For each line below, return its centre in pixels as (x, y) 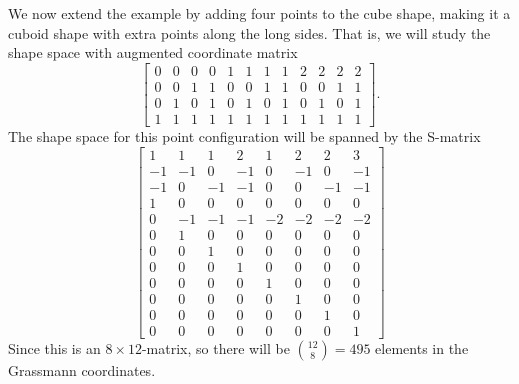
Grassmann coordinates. (82, 369)
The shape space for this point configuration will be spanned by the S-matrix (244, 135)
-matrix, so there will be (215, 347)
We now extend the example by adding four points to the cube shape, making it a (259, 13)
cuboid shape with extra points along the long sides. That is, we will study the (249, 32)
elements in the (422, 347)
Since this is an (54, 347)
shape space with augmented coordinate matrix (153, 52)
